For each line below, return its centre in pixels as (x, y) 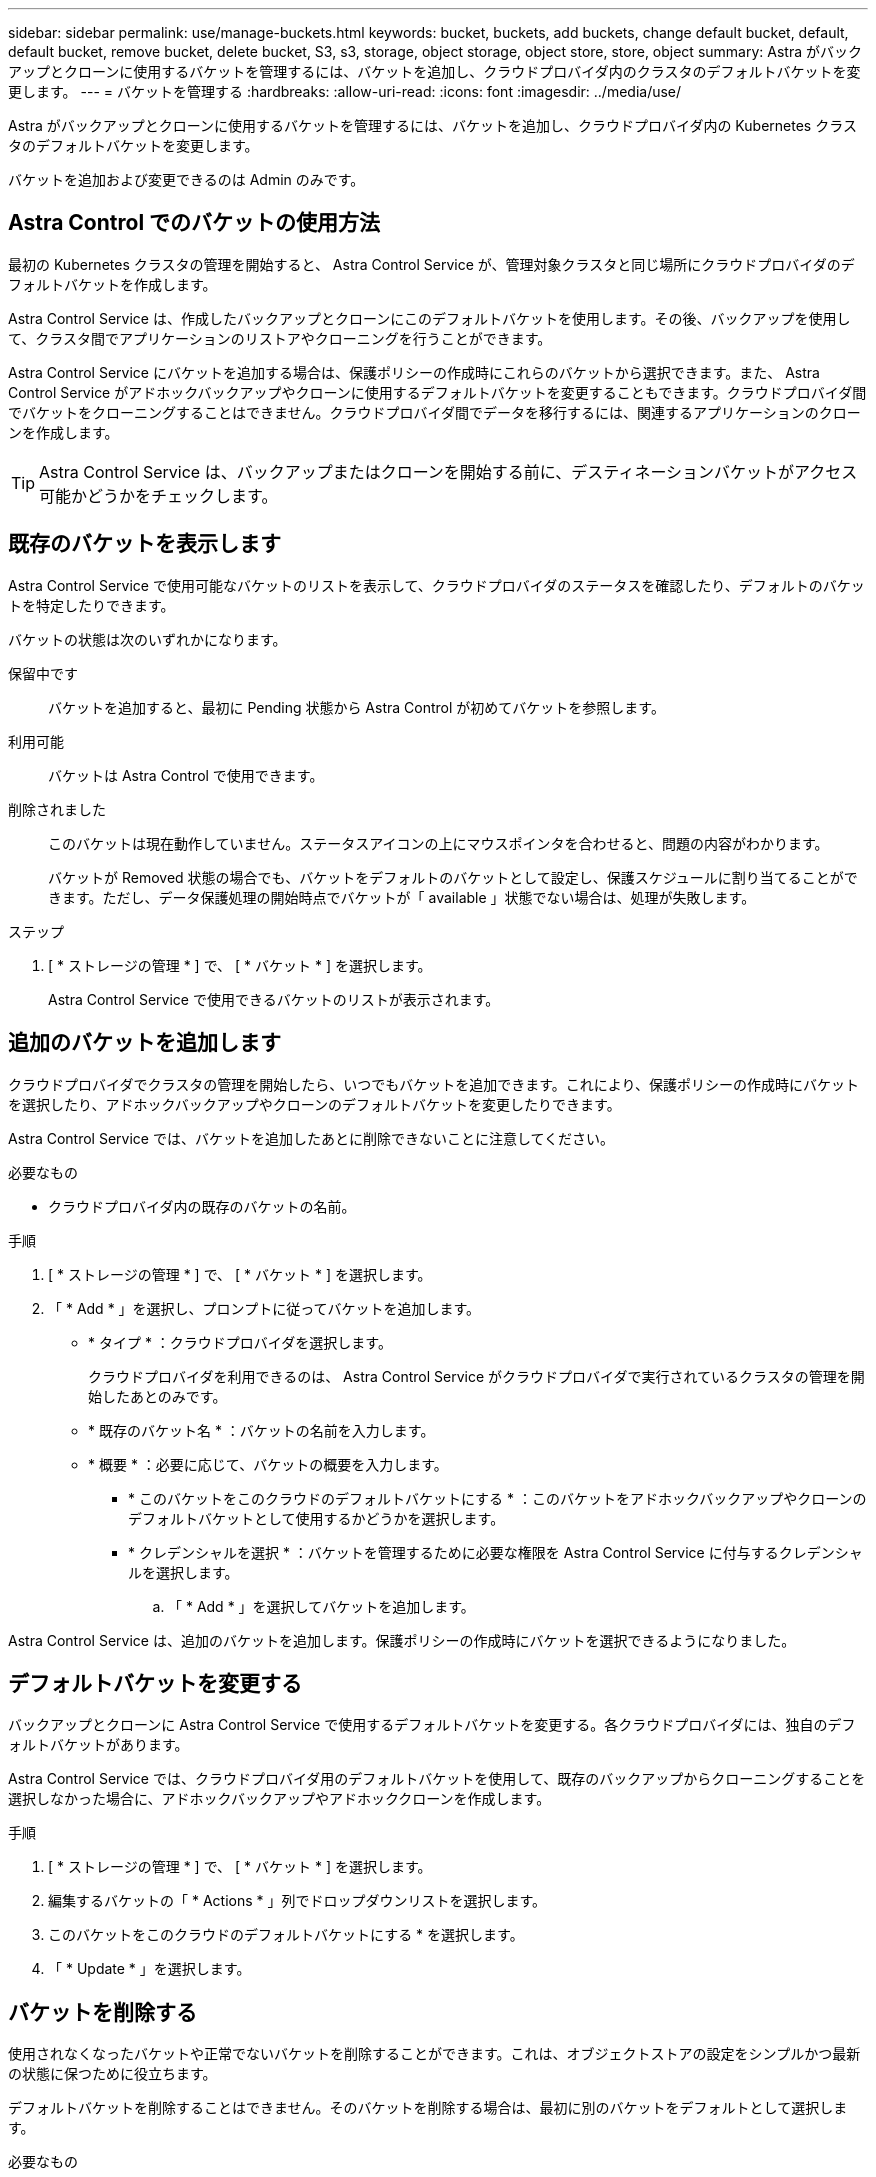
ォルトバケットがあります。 (98, 1745)
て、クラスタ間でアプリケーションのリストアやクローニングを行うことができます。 (280, 338)
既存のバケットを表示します (144, 544)
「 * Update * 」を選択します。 (149, 1969)
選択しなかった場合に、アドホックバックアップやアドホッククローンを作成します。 (279, 1799)
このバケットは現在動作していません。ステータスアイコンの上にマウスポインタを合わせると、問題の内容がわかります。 (438, 843)
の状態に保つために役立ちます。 (112, 2074)
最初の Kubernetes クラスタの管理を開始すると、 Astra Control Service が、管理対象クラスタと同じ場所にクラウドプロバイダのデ (431, 264)
